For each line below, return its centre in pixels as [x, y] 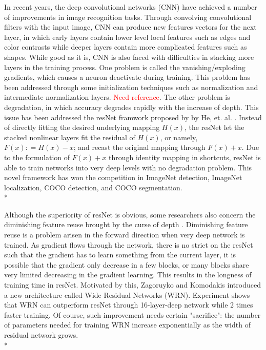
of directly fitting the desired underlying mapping [82, 127]
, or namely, [179, 137]
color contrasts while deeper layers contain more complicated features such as [126, 47]
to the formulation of [37, 157]
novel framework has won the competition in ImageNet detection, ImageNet [123, 177]
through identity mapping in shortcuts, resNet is [185, 157]
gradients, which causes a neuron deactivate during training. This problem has [127, 77]
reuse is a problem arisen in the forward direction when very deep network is [125, 235]
